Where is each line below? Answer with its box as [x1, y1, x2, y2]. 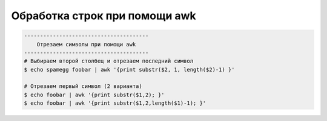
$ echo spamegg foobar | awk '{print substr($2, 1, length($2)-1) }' [24, 66, 235, 73]
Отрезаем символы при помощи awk [36, 41, 136, 48]
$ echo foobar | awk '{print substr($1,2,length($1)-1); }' [24, 100, 206, 107]
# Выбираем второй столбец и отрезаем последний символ [24, 58, 194, 64]
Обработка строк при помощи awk [11, 9, 196, 22]
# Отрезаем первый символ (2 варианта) [24, 83, 142, 90]
